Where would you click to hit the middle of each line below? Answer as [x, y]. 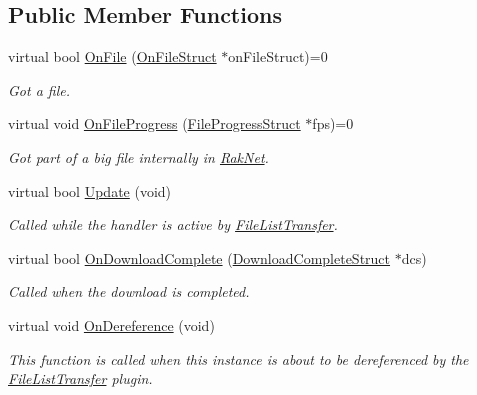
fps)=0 [333, 123]
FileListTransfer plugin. [80, 378]
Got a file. [39, 89]
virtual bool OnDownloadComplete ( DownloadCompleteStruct [199, 257]
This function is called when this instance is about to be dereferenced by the [238, 358]
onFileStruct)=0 [278, 56]
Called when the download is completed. [129, 291]
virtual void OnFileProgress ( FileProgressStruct [154, 123]
